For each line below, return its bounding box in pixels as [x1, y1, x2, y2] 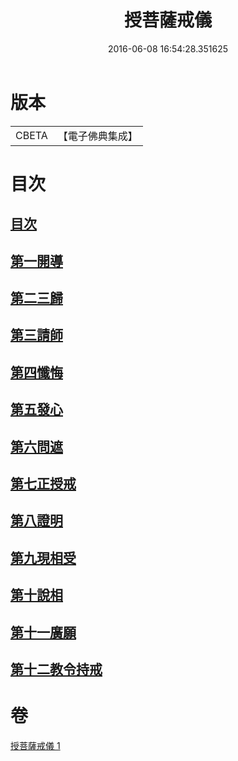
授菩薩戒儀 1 [10, 739, 61, 751]
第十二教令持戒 [10, 661, 103, 678]
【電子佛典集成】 [57, 129, 138, 143]
